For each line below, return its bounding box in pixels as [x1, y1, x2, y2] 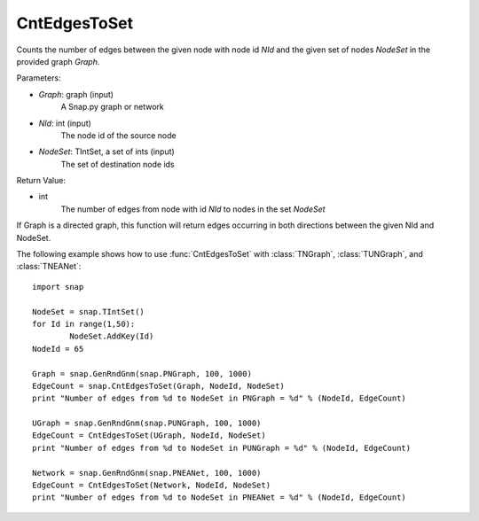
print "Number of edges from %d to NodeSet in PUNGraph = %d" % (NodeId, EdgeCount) [32, 443, 412, 453]
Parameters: [16, 73, 61, 83]
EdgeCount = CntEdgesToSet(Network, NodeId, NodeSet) [32, 480, 271, 491]
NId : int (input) [38, 118, 92, 128]
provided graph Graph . [16, 56, 100, 66]
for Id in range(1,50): [32, 319, 136, 329]
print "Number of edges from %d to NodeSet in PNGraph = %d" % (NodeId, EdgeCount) [32, 393, 407, 403]
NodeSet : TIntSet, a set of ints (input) [38, 146, 175, 157]
